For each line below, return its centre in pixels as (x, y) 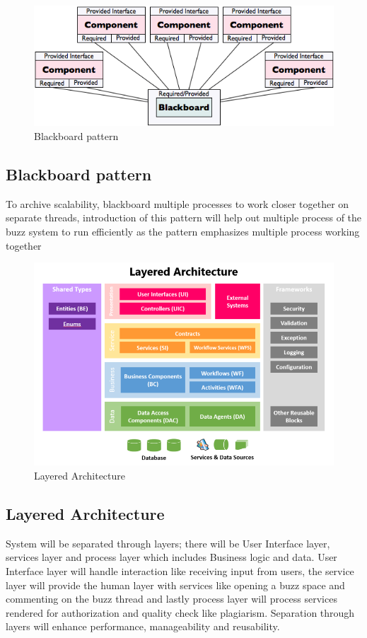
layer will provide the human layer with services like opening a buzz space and (175, 585)
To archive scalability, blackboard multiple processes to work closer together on (177, 203)
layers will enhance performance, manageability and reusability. (143, 626)
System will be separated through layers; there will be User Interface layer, (168, 543)
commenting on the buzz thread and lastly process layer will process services (171, 599)
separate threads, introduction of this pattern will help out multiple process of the (184, 217)
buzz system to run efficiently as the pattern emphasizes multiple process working (183, 231)
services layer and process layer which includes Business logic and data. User (171, 557)
